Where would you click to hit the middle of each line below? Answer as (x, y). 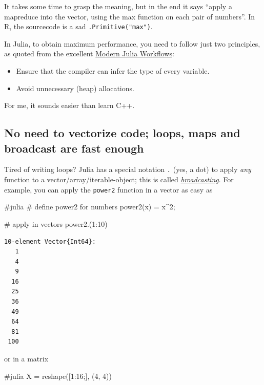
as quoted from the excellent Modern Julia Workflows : (89, 54)
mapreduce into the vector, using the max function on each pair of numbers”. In (130, 16)
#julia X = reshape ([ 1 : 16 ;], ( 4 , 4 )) (58, 376)
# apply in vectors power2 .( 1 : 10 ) (56, 223)
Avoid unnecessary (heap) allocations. (75, 88)
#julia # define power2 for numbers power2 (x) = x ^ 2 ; (90, 207)
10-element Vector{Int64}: (50, 241)
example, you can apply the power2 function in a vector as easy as (108, 189)
